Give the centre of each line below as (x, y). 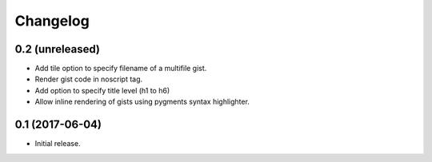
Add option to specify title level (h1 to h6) (102, 90)
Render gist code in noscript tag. (89, 79)
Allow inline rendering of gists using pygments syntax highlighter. (142, 102)
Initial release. (58, 144)
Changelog (52, 21)
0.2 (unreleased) (57, 49)
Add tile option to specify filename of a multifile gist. (121, 69)
